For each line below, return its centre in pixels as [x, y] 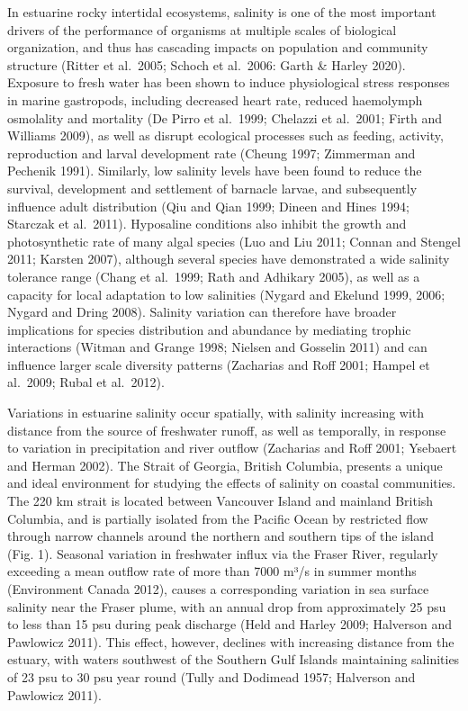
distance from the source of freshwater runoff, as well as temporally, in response [227, 430]
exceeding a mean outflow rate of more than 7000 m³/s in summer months [212, 571]
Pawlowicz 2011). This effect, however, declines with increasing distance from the [231, 641]
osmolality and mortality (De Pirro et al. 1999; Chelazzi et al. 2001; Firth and [225, 117]
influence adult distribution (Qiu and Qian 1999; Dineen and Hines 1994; [208, 206]
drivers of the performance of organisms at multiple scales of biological [202, 29]
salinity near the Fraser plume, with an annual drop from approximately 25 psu [227, 606]
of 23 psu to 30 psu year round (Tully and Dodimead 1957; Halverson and [211, 676]
